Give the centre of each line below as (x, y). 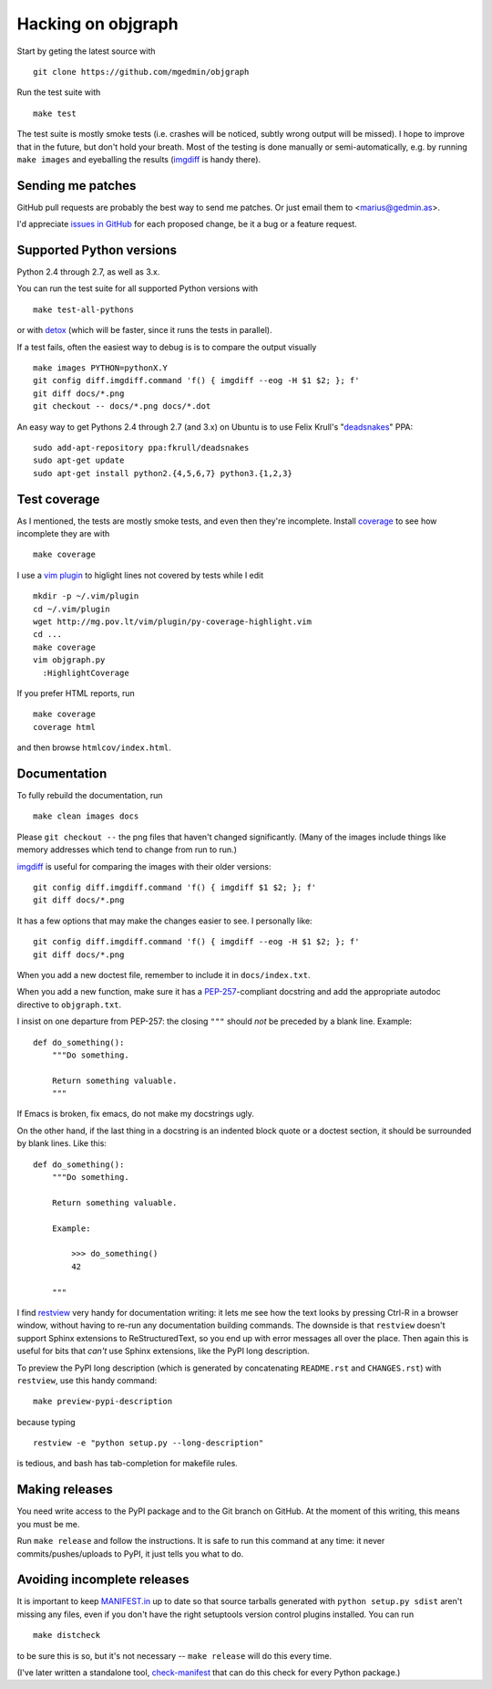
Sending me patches (77, 186)
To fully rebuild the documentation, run (90, 796)
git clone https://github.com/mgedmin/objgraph (141, 72)
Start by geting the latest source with (86, 51)
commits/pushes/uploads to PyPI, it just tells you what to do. (130, 1553)
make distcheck (67, 1635)
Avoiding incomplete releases (103, 1580)
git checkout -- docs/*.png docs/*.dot (122, 407)
